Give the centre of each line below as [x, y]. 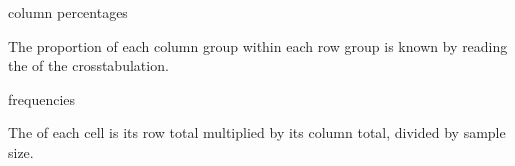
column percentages [68, 12]
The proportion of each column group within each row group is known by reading [258, 45]
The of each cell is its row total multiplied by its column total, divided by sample [257, 132]
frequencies [42, 98]
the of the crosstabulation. [88, 65]
